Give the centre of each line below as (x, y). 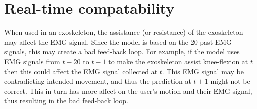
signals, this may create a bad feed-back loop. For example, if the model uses (122, 52)
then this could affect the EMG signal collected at (81, 71)
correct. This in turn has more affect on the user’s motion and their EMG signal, (128, 91)
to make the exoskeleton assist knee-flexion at (178, 61)
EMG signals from (32, 61)
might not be (230, 81)
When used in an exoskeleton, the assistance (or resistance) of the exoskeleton (124, 32)
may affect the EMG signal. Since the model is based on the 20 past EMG (118, 42)
